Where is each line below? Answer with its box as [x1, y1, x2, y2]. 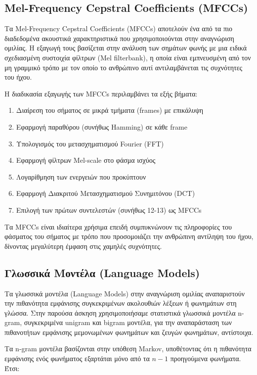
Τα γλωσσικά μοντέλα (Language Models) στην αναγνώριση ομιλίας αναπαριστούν [4, 288, 245, 298]
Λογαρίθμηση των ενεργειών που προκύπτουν [16, 171, 146, 182]
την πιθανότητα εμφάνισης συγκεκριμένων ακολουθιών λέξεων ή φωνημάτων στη [4, 298, 237, 308]
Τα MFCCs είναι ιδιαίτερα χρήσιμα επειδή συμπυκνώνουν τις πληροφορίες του [4, 221, 232, 232]
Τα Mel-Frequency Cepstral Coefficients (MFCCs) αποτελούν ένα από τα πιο [4, 23, 232, 34]
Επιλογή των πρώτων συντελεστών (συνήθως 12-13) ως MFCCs [16, 204, 202, 215]
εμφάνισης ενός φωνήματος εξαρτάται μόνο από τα [4, 353, 150, 364]
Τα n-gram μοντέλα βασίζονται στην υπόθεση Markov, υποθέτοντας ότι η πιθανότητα [4, 343, 252, 354]
